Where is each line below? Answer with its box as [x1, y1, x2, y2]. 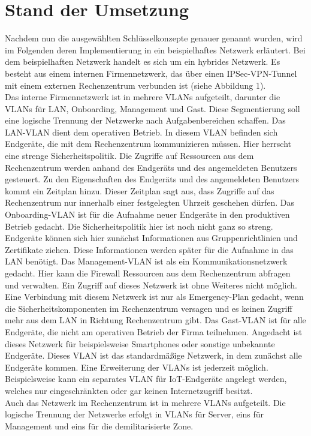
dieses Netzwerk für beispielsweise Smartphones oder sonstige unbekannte [5, 337, 275, 350]
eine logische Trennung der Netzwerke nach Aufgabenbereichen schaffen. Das [5, 114, 286, 127]
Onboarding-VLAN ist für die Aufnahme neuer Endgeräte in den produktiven [5, 208, 290, 221]
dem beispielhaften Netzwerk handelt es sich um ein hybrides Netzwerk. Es [5, 55, 280, 68]
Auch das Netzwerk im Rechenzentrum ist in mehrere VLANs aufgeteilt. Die [5, 396, 286, 408]
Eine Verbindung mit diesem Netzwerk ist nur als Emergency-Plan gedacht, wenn [5, 290, 304, 303]
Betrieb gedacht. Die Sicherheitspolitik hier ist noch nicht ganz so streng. [5, 219, 273, 232]
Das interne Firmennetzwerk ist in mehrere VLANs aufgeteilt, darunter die [5, 91, 280, 103]
